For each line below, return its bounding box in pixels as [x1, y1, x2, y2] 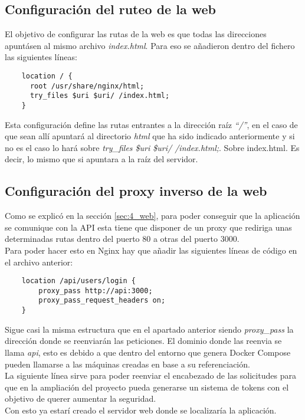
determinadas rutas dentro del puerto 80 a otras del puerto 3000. [5, 232, 240, 245]
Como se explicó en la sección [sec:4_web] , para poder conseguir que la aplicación [5, 209, 300, 222]
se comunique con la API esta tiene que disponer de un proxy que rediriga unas [5, 221, 292, 233]
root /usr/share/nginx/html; [29, 81, 145, 90]
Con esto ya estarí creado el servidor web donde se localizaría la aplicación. [5, 403, 277, 416]
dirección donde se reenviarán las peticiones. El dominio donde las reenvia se [5, 334, 282, 347]
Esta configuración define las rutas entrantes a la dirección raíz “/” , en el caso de [5, 118, 298, 130]
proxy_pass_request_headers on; [38, 296, 166, 305]
